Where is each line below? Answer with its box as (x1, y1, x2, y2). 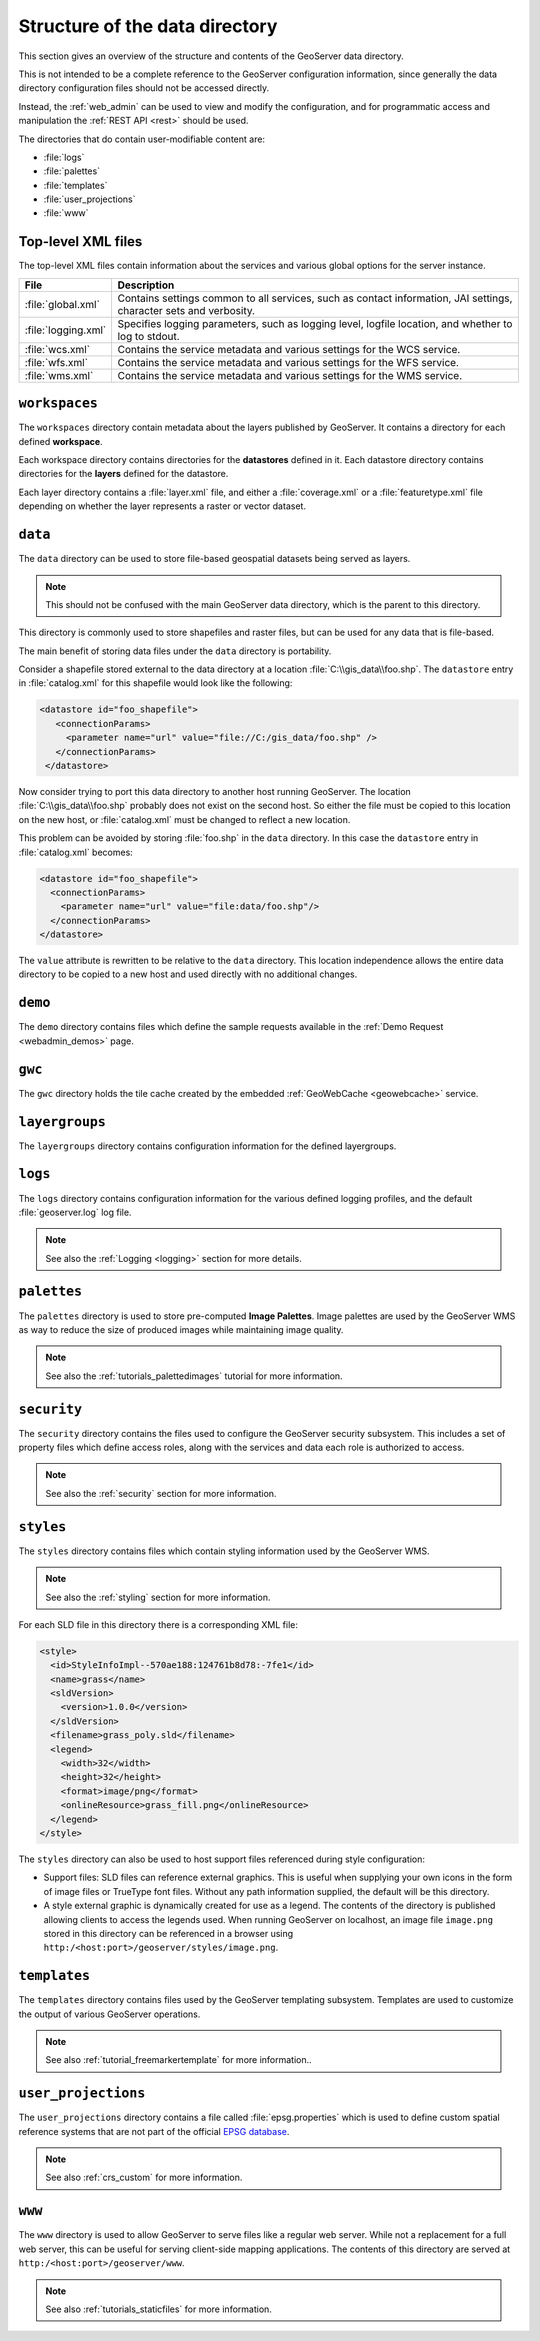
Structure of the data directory (18, 15, 278, 37)
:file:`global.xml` (24, 297, 100, 311)
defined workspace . (18, 435, 104, 447)
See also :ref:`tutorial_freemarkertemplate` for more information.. (45, 2054, 312, 2066)
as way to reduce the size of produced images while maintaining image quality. (18, 1323, 344, 1335)
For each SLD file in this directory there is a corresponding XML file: (18, 1618, 299, 1630)
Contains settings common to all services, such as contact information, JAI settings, (117, 291, 513, 305)
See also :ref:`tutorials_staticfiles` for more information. (45, 2303, 272, 2315)
